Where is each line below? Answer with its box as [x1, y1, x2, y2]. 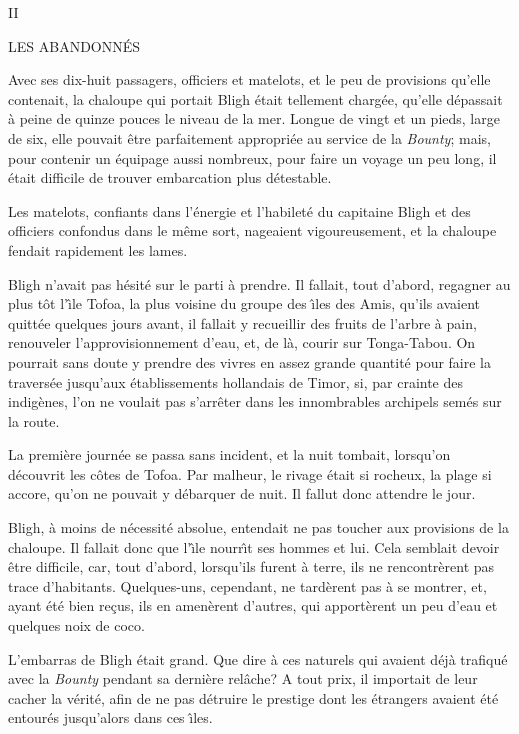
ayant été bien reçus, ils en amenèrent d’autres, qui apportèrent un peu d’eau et [8, 595, 498, 616]
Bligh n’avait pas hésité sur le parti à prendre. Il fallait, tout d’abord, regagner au [8, 273, 511, 294]
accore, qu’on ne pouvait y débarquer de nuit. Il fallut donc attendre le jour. [8, 483, 476, 504]
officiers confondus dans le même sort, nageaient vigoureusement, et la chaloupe [8, 220, 497, 241]
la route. [8, 410, 60, 431]
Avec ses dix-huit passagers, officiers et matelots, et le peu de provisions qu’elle [8, 69, 491, 90]
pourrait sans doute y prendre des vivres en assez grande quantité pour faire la [8, 351, 492, 372]
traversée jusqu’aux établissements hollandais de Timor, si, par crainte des [8, 371, 464, 392]
